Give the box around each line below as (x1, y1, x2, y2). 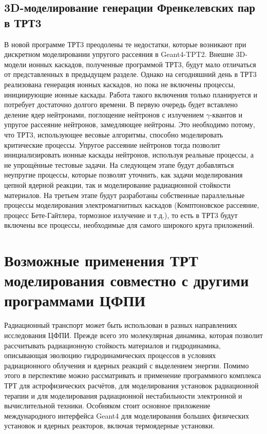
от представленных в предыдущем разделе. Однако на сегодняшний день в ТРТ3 (4, 69, 257, 80)
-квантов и (209, 109, 242, 120)
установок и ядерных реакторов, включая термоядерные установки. (4, 420, 215, 431)
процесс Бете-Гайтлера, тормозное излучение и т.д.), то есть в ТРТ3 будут (4, 209, 238, 220)
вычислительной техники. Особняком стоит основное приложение (4, 400, 211, 411)
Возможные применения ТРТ (4, 250, 198, 271)
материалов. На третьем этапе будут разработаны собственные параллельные (4, 189, 245, 200)
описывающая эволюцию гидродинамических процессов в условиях (4, 350, 216, 361)
